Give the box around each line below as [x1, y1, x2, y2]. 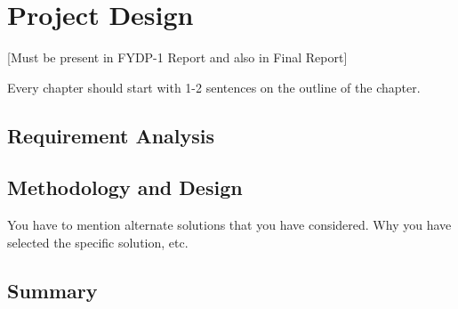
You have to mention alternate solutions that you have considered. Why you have [7, 215, 452, 234]
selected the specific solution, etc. [7, 232, 189, 251]
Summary [7, 276, 98, 304]
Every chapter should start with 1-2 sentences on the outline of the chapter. [7, 77, 421, 96]
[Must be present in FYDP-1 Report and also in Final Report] [7, 48, 348, 67]
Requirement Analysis [7, 121, 215, 149]
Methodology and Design [7, 174, 243, 201]
